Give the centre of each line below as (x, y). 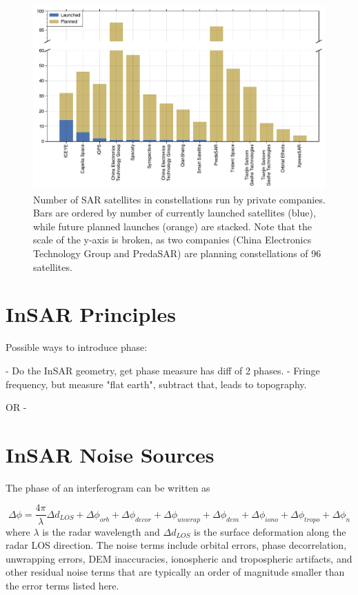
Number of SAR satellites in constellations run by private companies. (179, 199)
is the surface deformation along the (270, 531)
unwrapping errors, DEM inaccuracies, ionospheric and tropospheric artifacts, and (179, 558)
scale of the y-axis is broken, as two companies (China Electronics (172, 240)
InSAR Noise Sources (110, 454)
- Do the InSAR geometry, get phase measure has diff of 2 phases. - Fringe (163, 370)
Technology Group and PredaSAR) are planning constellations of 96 (177, 253)
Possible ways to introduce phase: (77, 347)
